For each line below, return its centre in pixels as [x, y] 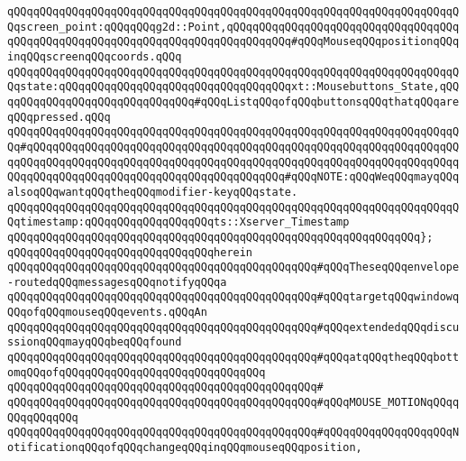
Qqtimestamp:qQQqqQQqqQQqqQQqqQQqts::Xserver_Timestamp [178, 222]
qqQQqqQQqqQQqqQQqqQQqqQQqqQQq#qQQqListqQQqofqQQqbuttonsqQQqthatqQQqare [233, 101]
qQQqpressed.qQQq [59, 117]
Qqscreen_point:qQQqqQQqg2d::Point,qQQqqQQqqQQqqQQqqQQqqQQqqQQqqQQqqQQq [233, 27]
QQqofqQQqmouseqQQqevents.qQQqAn [107, 313]
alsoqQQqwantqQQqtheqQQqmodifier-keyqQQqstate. [153, 192]
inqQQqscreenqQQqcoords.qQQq [95, 56]
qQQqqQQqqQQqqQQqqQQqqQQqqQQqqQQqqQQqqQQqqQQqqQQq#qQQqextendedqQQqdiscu [233, 327]
